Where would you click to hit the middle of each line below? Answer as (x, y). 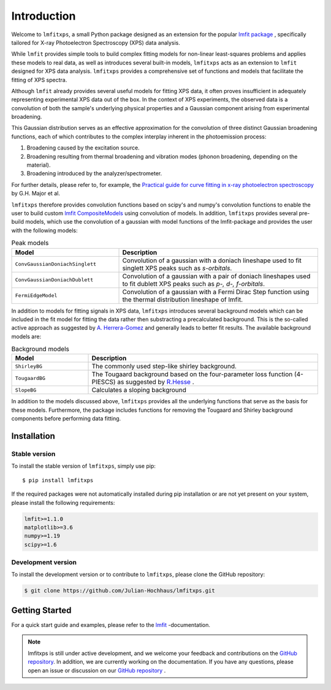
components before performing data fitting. (66, 419)
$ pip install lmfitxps (58, 480)
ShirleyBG (29, 366)
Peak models (30, 243)
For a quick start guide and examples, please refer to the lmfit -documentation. (111, 624)
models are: (26, 336)
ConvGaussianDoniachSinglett (56, 264)
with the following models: (44, 230)
